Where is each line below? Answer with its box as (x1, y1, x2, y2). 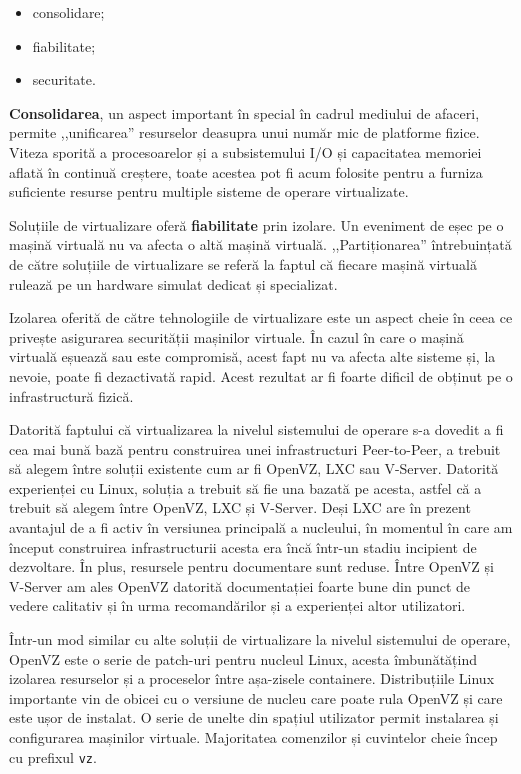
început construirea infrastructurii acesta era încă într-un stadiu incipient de (9, 536, 477, 557)
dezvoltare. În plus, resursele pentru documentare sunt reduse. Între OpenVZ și (9, 556, 494, 577)
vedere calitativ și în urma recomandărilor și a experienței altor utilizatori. (9, 595, 466, 616)
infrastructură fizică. (9, 385, 134, 406)
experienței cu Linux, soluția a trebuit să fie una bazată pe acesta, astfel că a (9, 477, 482, 498)
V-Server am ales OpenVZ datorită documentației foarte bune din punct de (9, 575, 471, 596)
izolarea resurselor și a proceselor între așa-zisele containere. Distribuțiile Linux (9, 668, 495, 689)
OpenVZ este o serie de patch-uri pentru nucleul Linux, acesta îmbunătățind (9, 648, 478, 669)
